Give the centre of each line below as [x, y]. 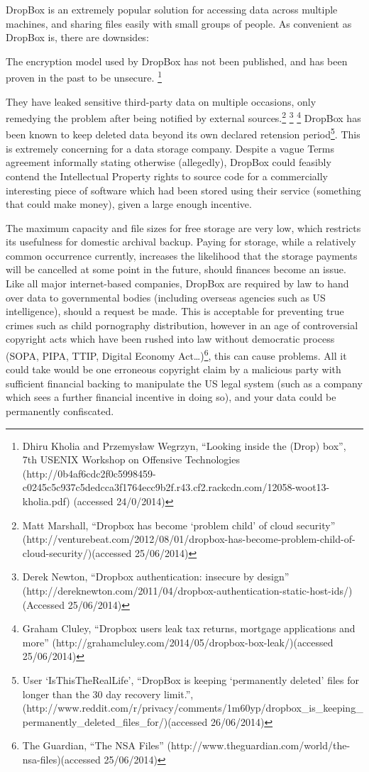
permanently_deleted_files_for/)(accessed [115, 721]
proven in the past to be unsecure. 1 [84, 77]
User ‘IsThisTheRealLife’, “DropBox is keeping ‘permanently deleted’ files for [191, 679]
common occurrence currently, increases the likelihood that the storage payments [182, 255]
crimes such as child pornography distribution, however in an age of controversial [182, 325]
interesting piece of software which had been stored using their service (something [183, 190]
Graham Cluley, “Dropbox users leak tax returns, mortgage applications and [189, 628]
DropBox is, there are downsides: [77, 37]
